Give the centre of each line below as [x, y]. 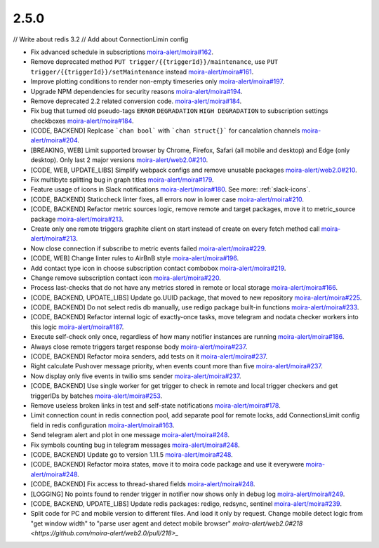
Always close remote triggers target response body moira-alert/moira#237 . [139, 347]
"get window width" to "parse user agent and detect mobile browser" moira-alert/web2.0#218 [167, 523]
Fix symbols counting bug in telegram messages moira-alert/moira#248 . [135, 445]
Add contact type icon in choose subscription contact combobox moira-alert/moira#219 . [158, 268]
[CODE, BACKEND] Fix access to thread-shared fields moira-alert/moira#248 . [143, 484]
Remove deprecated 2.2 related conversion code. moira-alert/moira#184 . [136, 101]
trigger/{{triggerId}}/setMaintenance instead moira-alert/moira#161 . [142, 72]
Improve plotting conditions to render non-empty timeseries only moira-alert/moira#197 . [157, 81]
